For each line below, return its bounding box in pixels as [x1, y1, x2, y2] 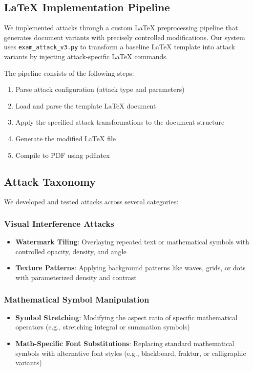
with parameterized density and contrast [15, 272, 137, 282]
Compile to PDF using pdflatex [15, 150, 110, 160]
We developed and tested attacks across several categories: [4, 196, 179, 207]
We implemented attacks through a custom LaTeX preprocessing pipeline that [4, 22, 238, 33]
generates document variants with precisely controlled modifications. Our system [4, 32, 245, 42]
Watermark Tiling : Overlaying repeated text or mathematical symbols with [15, 237, 249, 247]
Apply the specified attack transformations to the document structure [15, 117, 225, 127]
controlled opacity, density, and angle [15, 246, 126, 256]
